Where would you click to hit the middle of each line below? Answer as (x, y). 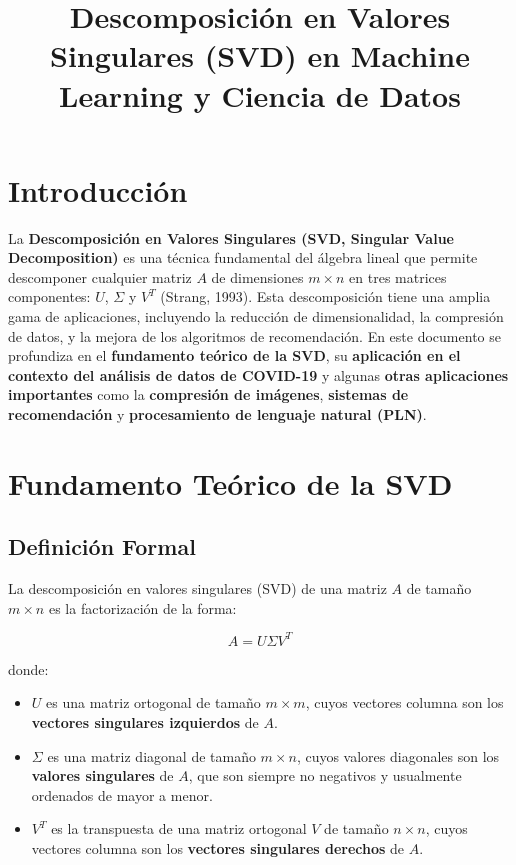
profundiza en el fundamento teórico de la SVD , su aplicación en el (234, 355)
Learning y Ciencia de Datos (260, 94)
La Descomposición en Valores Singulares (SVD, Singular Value (231, 237)
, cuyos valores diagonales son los (398, 755)
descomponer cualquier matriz (100, 276)
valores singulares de (102, 775)
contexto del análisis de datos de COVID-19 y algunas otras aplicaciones (258, 374)
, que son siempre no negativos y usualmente (325, 775)
